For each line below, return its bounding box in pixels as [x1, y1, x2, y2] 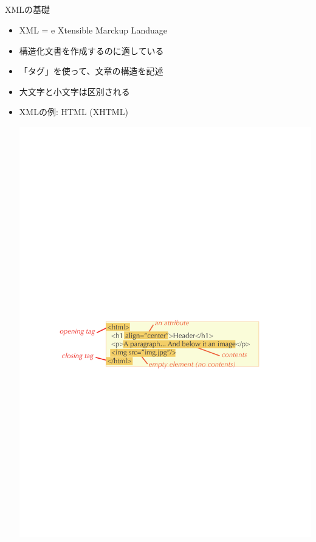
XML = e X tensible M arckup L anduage [19, 23, 168, 36]
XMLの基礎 [5, 3, 50, 16]
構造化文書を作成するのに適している [19, 44, 164, 57]
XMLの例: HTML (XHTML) [19, 105, 128, 118]
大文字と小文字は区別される [19, 85, 130, 97]
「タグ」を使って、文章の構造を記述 [19, 65, 163, 77]
